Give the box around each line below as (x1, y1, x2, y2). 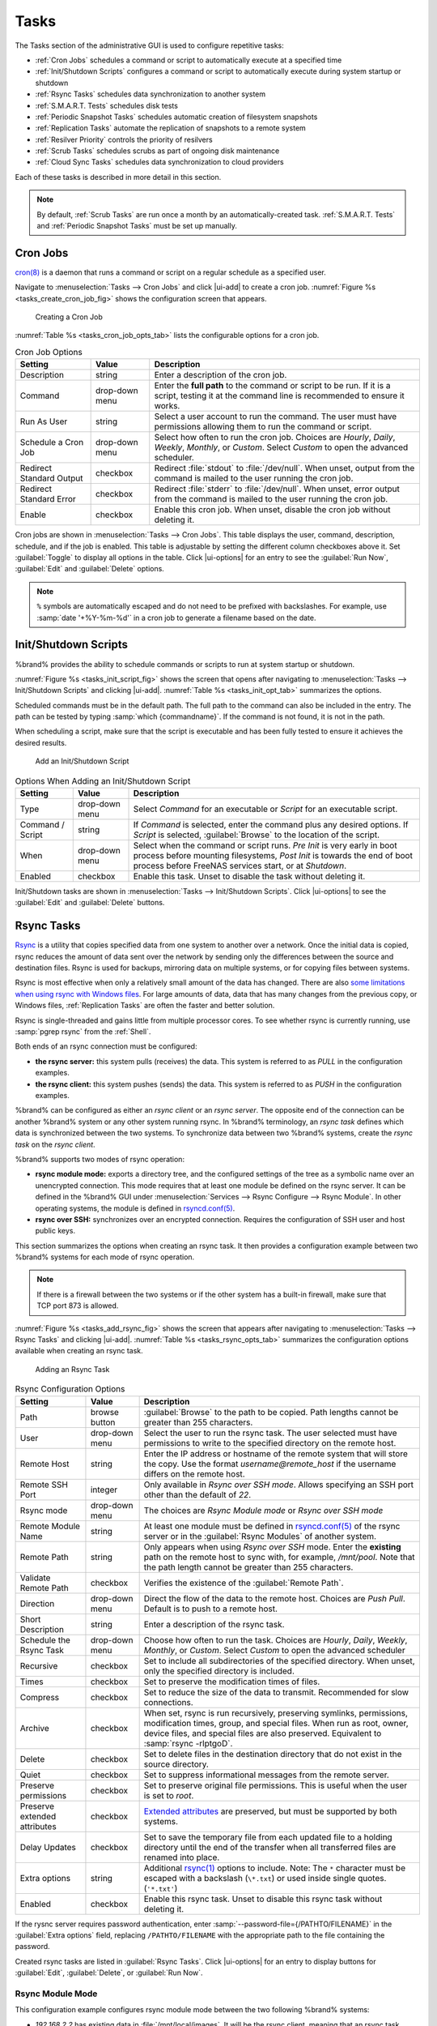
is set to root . (143, 1789, 194, 1801)
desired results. (15, 737, 67, 747)
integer (90, 1484, 118, 1495)
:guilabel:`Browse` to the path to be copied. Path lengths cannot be (143, 1406, 399, 1417)
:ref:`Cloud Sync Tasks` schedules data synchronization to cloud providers (35, 157, 284, 167)
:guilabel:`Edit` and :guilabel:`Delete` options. (15, 564, 165, 574)
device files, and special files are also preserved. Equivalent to (143, 1727, 382, 1738)
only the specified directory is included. (143, 1665, 295, 1677)
